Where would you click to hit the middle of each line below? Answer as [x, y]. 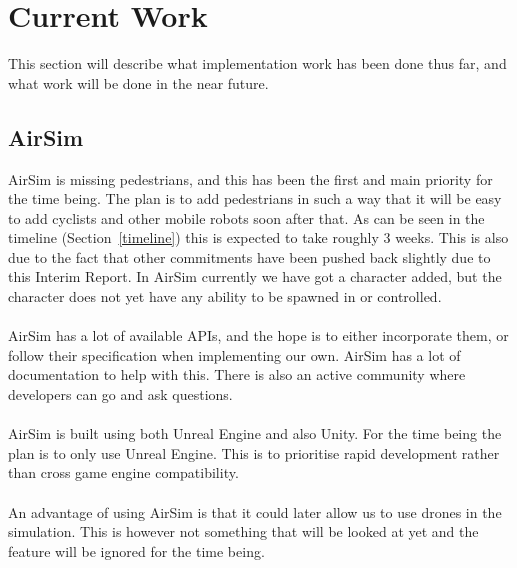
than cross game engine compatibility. [123, 472]
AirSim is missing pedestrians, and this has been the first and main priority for [250, 178]
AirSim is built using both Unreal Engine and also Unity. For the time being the [255, 433]
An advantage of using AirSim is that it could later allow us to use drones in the [255, 511]
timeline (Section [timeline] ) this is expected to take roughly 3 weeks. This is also [258, 237]
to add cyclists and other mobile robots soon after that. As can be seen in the [246, 217]
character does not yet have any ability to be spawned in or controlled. [225, 296]
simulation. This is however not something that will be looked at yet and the [243, 531]
